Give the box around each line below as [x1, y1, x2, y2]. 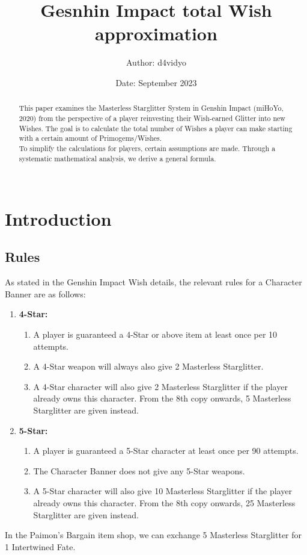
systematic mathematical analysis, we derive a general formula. [19, 153, 216, 163]
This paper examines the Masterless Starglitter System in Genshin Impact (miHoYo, [19, 103, 284, 113]
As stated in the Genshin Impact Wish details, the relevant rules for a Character [5, 276, 302, 288]
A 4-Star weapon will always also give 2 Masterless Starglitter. [33, 360, 264, 373]
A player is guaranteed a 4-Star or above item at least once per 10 [33, 328, 278, 341]
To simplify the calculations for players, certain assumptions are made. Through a [19, 143, 276, 153]
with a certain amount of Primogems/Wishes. [19, 133, 162, 143]
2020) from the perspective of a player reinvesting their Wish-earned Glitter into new [19, 113, 285, 123]
